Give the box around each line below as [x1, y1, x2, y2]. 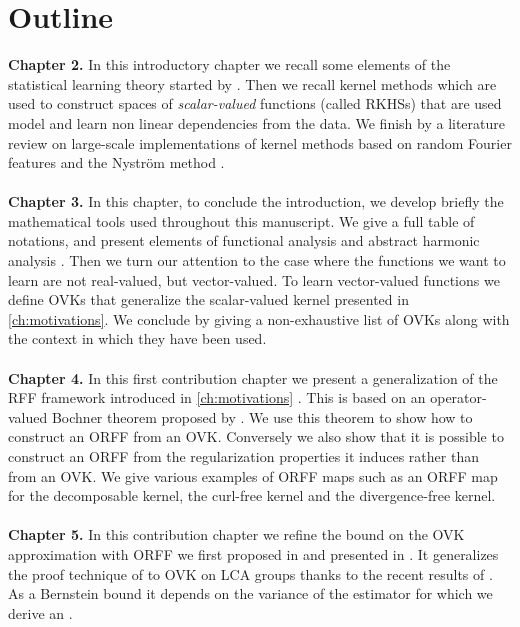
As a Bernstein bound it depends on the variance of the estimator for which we [8, 583, 493, 604]
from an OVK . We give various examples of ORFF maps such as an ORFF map [8, 465, 498, 486]
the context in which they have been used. [8, 328, 267, 349]
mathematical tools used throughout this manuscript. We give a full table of [8, 210, 475, 231]
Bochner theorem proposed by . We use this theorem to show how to [51, 406, 473, 427]
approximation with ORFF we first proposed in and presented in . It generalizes [8, 543, 499, 564]
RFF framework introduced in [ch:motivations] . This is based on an [8, 387, 426, 408]
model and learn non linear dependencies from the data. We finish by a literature [8, 112, 505, 133]
